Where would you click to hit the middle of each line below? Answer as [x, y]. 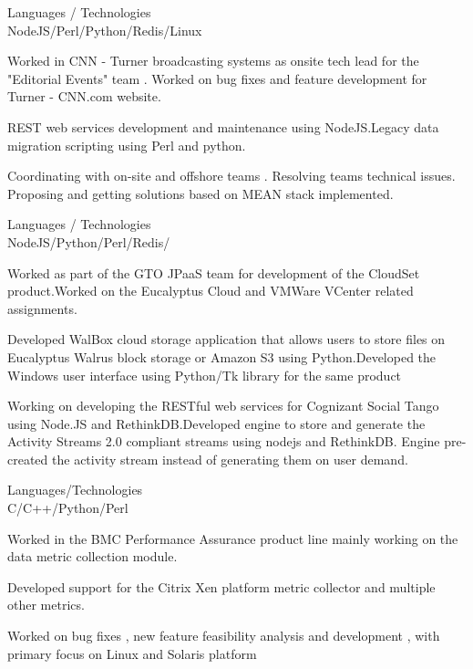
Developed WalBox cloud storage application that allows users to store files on [226, 339]
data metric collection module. [93, 556]
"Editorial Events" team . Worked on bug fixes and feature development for [217, 78]
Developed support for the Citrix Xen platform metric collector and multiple [221, 586]
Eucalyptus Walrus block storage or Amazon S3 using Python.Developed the [222, 356]
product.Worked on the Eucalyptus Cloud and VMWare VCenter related [211, 291]
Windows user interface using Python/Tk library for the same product [205, 375]
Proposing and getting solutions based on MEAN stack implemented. [201, 193]
